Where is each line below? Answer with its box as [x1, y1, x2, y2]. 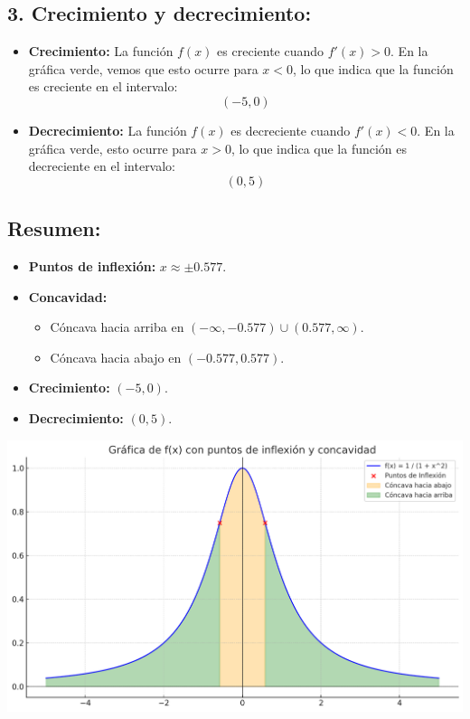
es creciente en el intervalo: [28, 77, 178, 96]
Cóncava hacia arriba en [50, 317, 184, 336]
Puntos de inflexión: [28, 256, 156, 275]
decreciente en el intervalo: [28, 156, 176, 175]
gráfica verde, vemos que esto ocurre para [28, 59, 258, 78]
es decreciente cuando [230, 120, 351, 139]
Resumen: [7, 214, 101, 242]
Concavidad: [28, 287, 108, 306]
